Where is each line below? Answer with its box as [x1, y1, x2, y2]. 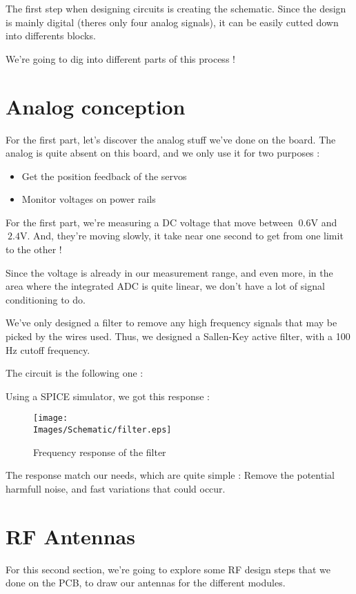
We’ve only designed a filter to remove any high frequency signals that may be [6, 315, 337, 330]
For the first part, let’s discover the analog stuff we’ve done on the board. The [6, 132, 336, 146]
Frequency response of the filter [33, 444, 166, 459]
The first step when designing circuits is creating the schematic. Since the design [6, 1, 346, 15]
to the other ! [6, 242, 62, 257]
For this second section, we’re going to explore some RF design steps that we [6, 562, 330, 576]
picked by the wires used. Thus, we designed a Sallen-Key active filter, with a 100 [6, 329, 350, 344]
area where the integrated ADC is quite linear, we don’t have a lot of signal [6, 279, 325, 293]
